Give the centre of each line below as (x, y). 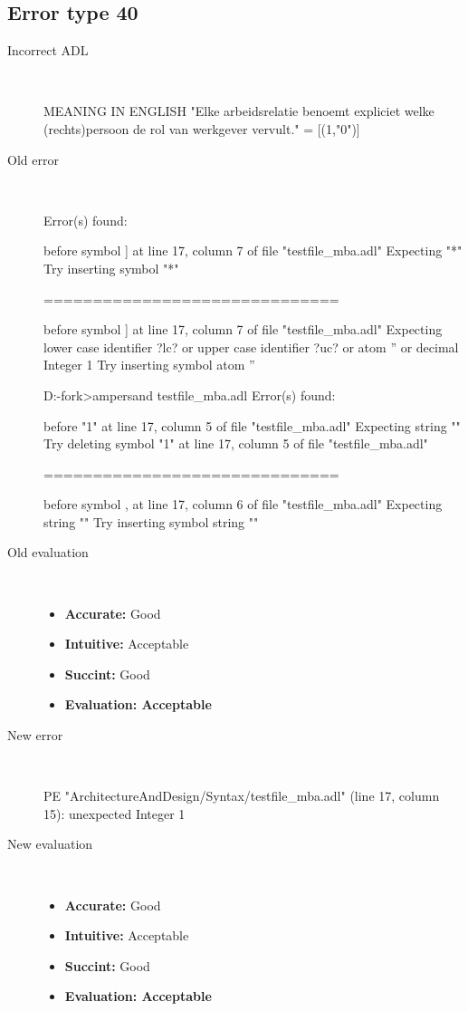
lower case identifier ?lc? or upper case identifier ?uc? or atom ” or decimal (251, 347)
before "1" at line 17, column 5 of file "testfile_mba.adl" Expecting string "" (252, 425)
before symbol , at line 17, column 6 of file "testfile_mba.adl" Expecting (243, 504)
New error (35, 735)
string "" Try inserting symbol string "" (151, 521)
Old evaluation (48, 552)
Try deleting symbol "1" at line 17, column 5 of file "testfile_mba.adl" (236, 443)
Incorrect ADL (48, 50)
